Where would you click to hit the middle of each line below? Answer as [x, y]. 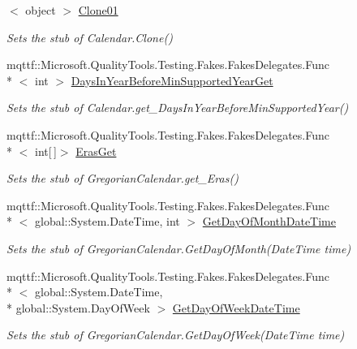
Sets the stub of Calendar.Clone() [90, 37]
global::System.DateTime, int [107, 221]
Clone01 [98, 10]
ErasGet [96, 151]
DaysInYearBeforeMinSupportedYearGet [172, 80]
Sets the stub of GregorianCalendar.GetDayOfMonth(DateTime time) [179, 248]
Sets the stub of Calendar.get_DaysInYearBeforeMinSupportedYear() [178, 108]
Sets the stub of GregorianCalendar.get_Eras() [123, 178]
